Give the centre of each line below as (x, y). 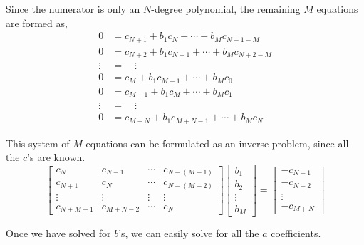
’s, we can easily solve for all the (189, 233)
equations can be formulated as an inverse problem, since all (217, 143)
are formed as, (37, 22)
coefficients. (296, 233)
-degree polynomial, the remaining (226, 9)
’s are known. (56, 157)
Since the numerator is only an (73, 9)
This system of (38, 143)
